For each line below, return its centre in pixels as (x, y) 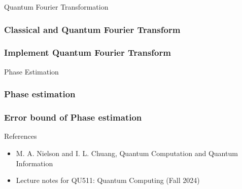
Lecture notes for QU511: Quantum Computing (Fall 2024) (108, 180)
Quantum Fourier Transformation (56, 7)
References (21, 136)
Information (34, 163)
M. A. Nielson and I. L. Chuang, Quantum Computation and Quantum (127, 153)
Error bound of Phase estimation (73, 117)
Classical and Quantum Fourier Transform (92, 29)
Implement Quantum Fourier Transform (88, 52)
